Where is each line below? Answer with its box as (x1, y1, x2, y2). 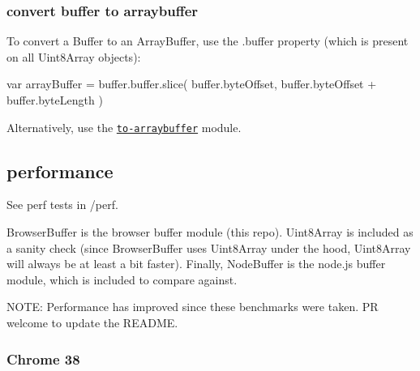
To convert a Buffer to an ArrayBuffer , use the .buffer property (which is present (6, 32, 409, 49)
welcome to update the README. (6, 314, 178, 331)
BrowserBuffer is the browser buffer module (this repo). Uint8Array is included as (6, 224, 414, 241)
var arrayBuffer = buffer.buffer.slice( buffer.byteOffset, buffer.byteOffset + (6, 75, 377, 92)
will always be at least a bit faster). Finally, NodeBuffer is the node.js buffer (6, 255, 386, 272)
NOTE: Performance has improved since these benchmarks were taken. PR (6, 298, 379, 315)
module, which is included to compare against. (6, 271, 238, 288)
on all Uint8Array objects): (6, 48, 141, 65)
